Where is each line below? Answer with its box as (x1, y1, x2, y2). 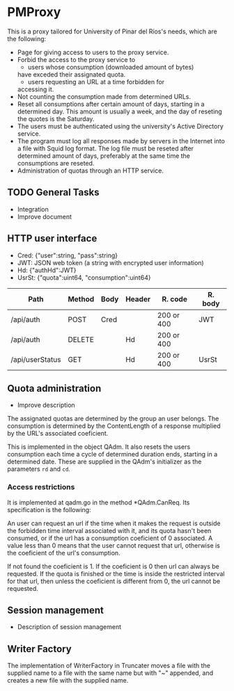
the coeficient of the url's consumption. (7, 548, 120, 557)
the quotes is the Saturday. (17, 114, 95, 122)
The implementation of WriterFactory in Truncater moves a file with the (7, 662, 211, 670)
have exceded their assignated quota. (17, 70, 126, 79)
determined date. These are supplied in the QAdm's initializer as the (7, 457, 202, 466)
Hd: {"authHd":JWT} (17, 266, 77, 274)
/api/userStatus (10, 354, 61, 364)
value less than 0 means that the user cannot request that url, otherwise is (7, 541, 221, 550)
